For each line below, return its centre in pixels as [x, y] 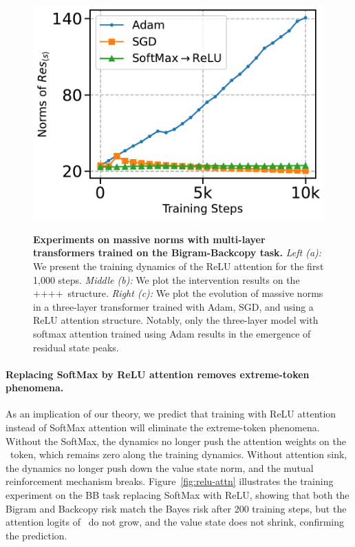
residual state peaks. [76, 347]
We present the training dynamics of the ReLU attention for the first [179, 266]
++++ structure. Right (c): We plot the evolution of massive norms [178, 293]
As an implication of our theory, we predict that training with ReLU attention [171, 414]
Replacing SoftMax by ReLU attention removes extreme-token [158, 374]
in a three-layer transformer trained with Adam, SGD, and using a [173, 306]
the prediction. [36, 535]
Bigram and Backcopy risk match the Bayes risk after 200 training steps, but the [176, 508]
